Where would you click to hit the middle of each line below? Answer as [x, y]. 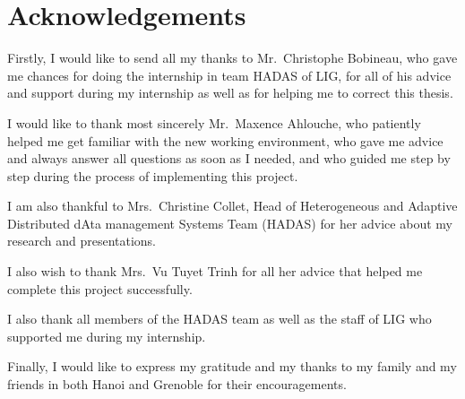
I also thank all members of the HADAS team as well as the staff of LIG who [220, 319]
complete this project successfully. [100, 288]
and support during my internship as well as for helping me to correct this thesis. [230, 93]
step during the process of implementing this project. [153, 175]
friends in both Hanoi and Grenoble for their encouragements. [177, 384]
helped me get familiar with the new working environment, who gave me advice [225, 140]
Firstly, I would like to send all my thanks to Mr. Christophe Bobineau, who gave [232, 58]
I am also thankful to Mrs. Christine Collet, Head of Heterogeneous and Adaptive [232, 206]
